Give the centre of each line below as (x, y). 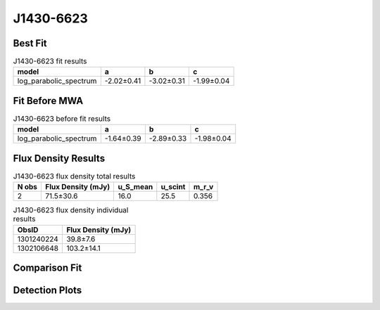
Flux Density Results (59, 158)
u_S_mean (135, 187)
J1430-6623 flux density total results (74, 176)
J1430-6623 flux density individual (71, 210)
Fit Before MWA (48, 101)
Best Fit (30, 43)
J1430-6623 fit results (50, 61)
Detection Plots (47, 291)
